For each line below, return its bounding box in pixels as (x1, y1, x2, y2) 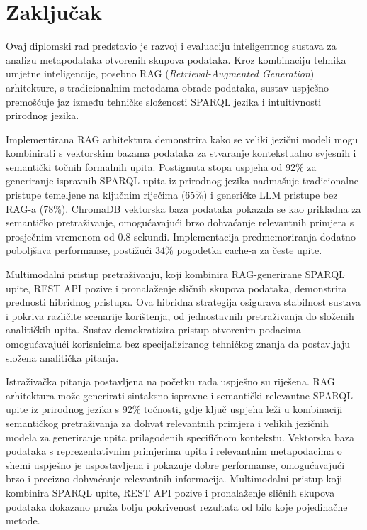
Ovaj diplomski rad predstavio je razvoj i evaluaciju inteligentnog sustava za (6, 38, 337, 53)
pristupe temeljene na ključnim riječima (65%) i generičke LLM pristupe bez (6, 187, 338, 202)
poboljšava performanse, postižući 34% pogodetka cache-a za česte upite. (6, 243, 322, 258)
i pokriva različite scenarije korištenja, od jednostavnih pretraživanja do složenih (6, 308, 354, 323)
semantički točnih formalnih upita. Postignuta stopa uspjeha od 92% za (6, 159, 317, 174)
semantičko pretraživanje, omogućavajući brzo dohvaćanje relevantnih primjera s (6, 215, 354, 230)
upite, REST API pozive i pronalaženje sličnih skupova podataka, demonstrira (6, 280, 347, 295)
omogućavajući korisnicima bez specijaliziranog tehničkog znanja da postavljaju (6, 336, 351, 350)
